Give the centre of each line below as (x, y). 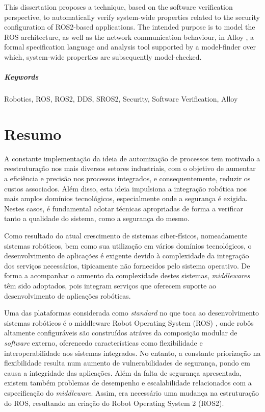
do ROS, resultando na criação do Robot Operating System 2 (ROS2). (114, 403)
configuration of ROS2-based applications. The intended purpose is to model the (130, 27)
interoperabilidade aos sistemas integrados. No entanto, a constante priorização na (132, 353)
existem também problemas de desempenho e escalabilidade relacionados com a (128, 383)
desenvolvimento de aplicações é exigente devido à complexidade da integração (127, 256)
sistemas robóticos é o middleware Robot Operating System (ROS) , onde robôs (129, 322)
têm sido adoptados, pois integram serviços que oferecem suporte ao (110, 285)
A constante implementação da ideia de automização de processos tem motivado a (132, 158)
